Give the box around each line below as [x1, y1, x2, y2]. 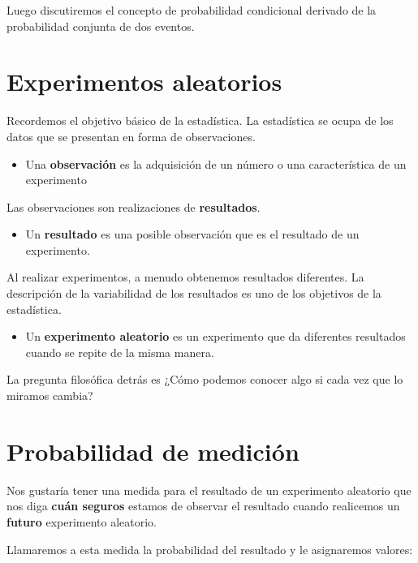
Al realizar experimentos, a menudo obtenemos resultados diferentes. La [6, 269, 364, 286]
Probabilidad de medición [6, 434, 299, 467]
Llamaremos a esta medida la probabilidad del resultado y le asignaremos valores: [6, 540, 413, 557]
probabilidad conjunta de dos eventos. [6, 17, 195, 34]
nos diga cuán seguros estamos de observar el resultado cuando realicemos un [6, 497, 400, 514]
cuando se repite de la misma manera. [25, 343, 214, 360]
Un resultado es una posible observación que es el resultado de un [25, 226, 360, 243]
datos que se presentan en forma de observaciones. [6, 127, 256, 144]
